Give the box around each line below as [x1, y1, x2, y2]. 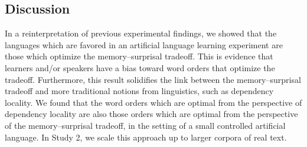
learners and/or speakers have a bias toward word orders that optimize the [5, 61, 275, 73]
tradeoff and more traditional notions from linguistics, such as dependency [5, 85, 274, 97]
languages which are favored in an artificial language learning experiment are [5, 38, 283, 51]
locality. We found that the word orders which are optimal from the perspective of [5, 96, 302, 108]
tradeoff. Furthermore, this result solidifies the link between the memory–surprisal [5, 73, 301, 85]
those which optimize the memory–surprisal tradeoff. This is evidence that [5, 50, 273, 62]
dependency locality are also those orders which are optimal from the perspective [5, 108, 298, 120]
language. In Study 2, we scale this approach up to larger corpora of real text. [5, 131, 287, 143]
